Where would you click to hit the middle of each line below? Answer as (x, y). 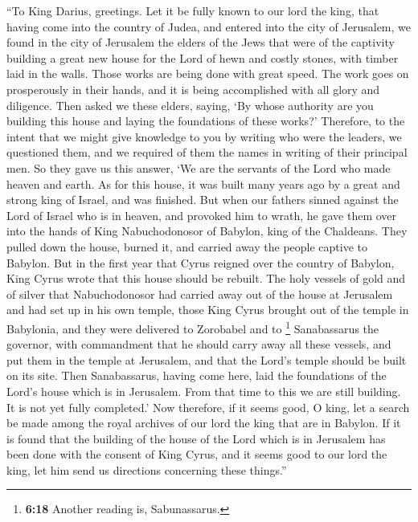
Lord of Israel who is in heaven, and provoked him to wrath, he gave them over (202, 215)
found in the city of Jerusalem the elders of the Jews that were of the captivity (201, 42)
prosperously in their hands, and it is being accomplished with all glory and (193, 89)
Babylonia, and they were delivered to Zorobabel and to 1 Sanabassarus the (193, 327)
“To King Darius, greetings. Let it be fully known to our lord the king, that (193, 10)
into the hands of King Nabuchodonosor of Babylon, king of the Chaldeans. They (207, 231)
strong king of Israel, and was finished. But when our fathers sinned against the (203, 200)
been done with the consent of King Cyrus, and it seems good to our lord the (197, 454)
